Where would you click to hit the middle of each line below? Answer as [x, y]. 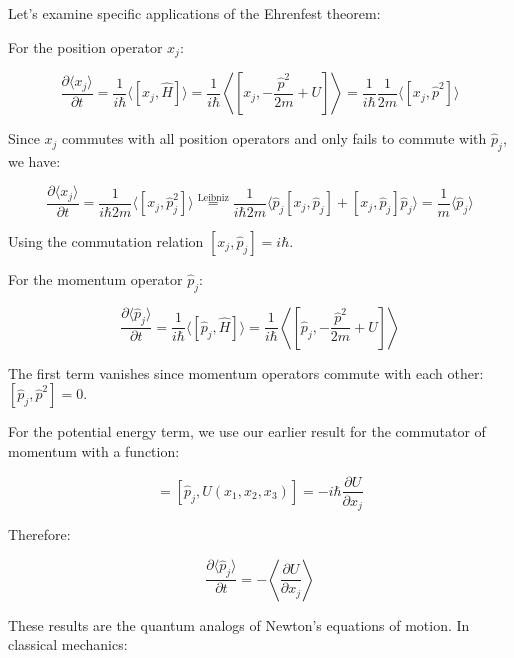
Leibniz [213, 197]
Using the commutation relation [106, 240]
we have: [34, 160]
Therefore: [39, 534]
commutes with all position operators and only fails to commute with [274, 138]
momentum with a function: [94, 450]
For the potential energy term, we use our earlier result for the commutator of [247, 431]
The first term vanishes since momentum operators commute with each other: [246, 372]
